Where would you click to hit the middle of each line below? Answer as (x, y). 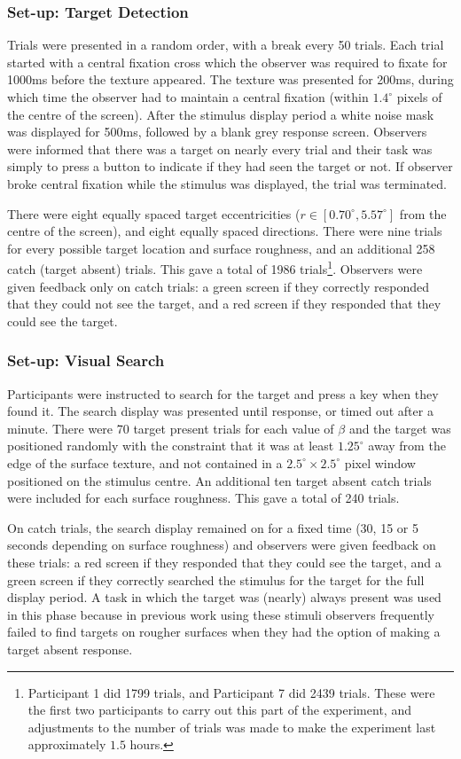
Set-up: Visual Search (86, 360)
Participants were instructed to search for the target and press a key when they (223, 393)
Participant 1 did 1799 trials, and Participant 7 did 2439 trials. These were (231, 692)
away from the (407, 446)
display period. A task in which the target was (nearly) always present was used (224, 597)
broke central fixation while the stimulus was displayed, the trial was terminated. (227, 183)
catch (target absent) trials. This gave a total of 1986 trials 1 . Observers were (215, 267)
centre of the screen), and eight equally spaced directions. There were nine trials (225, 231)
